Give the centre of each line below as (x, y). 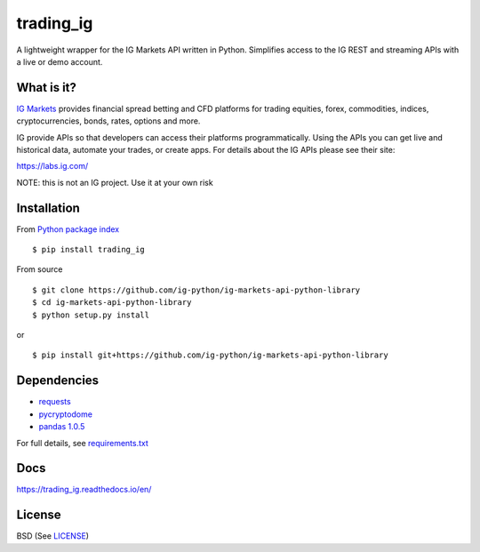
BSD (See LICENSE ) (52, 536)
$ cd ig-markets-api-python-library (112, 303)
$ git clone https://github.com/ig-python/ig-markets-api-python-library (196, 290)
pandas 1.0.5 (62, 427)
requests (55, 402)
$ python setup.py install (91, 315)
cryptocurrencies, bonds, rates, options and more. (108, 121)
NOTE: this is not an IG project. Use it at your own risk (115, 182)
